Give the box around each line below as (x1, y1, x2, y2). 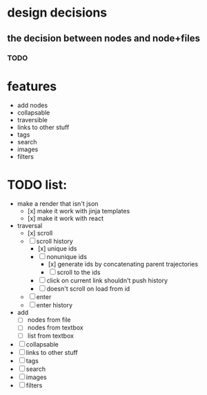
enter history (36, 301, 73, 309)
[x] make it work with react (27, 214, 104, 222)
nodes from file (27, 316, 71, 324)
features (7, 78, 57, 94)
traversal (17, 222, 43, 230)
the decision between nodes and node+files (7, 32, 201, 44)
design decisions (7, 5, 108, 21)
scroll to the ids (57, 268, 101, 277)
